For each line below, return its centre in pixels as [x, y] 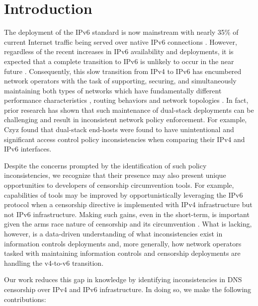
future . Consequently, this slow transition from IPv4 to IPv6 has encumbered [123, 71]
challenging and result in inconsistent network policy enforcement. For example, [126, 119]
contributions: [25, 299]
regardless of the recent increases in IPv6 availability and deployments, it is [119, 51]
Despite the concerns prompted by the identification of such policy [105, 165]
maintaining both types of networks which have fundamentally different [113, 90]
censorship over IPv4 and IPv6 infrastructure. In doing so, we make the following [128, 289]
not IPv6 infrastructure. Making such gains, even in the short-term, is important [127, 214]
